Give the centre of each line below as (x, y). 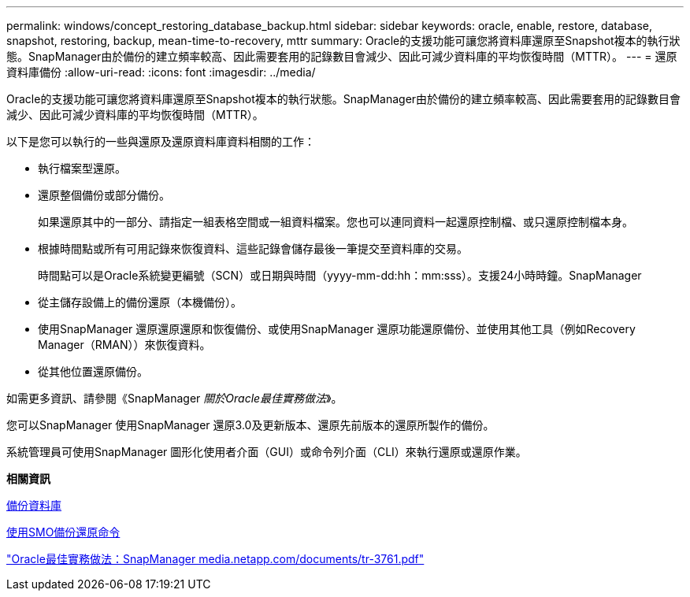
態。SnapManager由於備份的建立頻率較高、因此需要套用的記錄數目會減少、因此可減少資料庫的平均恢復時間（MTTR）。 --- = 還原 (342, 56)
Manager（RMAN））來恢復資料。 (124, 345)
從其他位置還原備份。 (93, 371)
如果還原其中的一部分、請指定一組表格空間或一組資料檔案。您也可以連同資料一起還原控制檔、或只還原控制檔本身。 (336, 222)
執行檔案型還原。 (82, 168)
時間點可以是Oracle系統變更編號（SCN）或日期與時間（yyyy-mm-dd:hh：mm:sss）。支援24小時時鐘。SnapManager (340, 275)
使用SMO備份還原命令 (63, 532)
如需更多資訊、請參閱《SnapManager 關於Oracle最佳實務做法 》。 (174, 398)
